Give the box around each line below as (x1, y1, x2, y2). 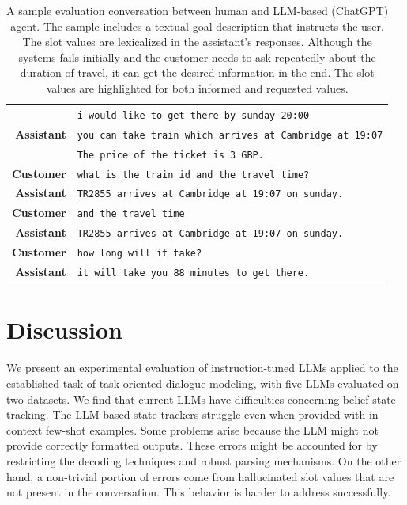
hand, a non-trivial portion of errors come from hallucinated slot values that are (6, 468, 394, 484)
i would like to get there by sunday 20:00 (77, 109, 310, 121)
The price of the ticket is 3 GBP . (77, 149, 264, 161)
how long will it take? (77, 248, 202, 260)
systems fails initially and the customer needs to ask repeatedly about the (18, 48, 376, 65)
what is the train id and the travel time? (77, 169, 310, 180)
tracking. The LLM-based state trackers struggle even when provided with (6, 406, 366, 423)
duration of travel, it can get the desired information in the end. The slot (20, 64, 375, 81)
